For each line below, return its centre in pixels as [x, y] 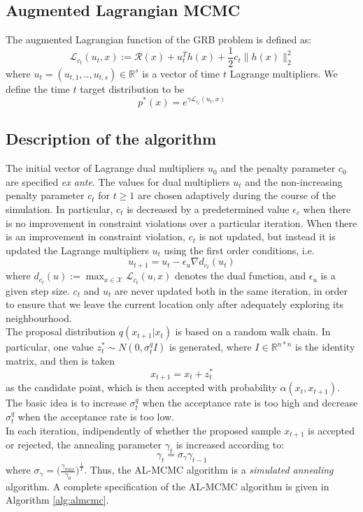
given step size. [38, 290]
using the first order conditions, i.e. [239, 250]
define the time [38, 88]
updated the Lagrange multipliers [77, 250]
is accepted [332, 430]
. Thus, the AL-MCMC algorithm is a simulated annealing [209, 470]
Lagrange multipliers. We [284, 73]
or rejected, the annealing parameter [84, 445]
